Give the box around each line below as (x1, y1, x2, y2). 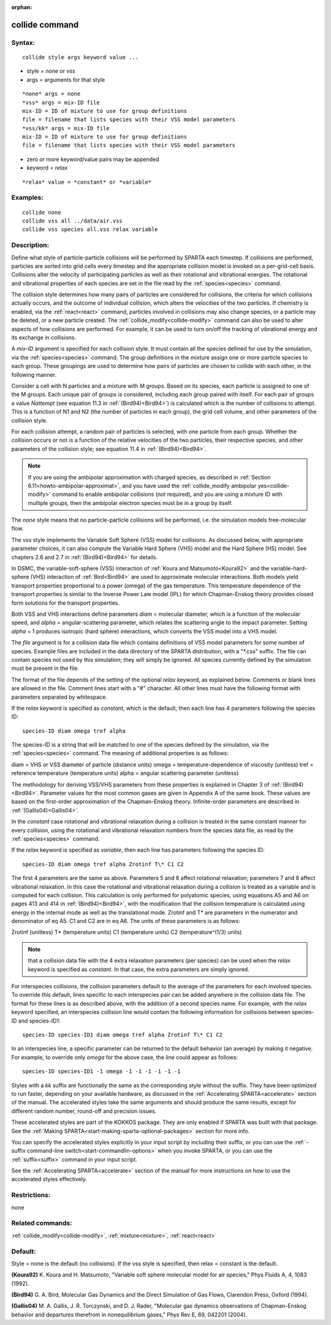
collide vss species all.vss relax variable (22, 226, 159, 233)
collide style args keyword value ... (22, 53, 139, 61)
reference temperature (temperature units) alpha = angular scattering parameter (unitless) (11, 769, 239, 777)
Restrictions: (11, 1191, 51, 1200)
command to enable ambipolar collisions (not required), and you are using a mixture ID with (52, 490, 283, 498)
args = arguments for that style (26, 76, 105, 83)
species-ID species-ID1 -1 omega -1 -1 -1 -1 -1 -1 (22, 1068, 181, 1075)
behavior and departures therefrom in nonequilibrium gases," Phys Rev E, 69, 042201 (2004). (11, 1311, 248, 1318)
